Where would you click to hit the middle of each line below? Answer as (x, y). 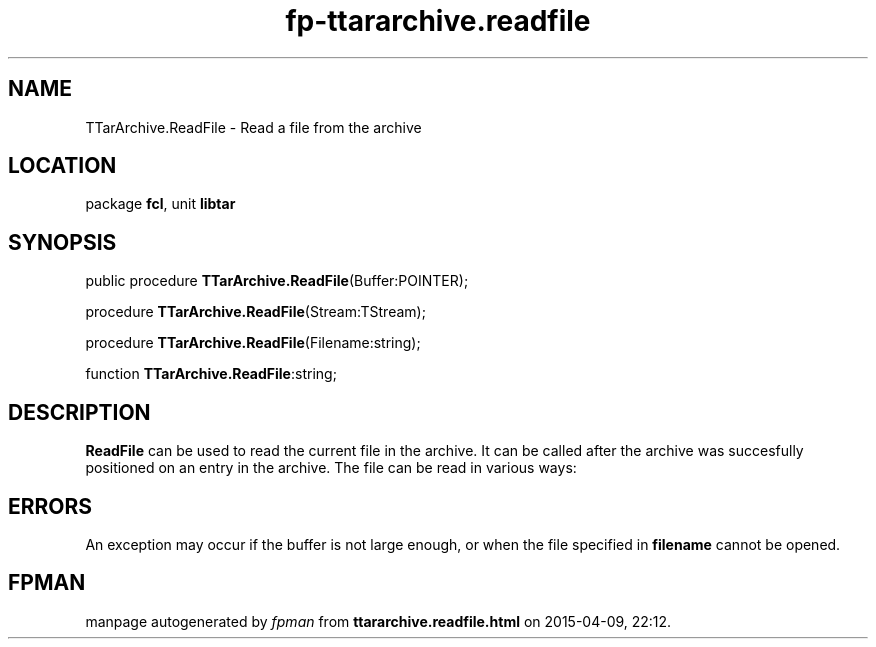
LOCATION (62, 166)
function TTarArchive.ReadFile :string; (211, 374)
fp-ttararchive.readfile (438, 21)
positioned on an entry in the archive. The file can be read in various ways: (331, 468)
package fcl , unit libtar (160, 204)
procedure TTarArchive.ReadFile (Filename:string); (253, 343)
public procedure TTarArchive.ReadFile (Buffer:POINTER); (277, 281)
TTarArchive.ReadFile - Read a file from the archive (253, 127)
